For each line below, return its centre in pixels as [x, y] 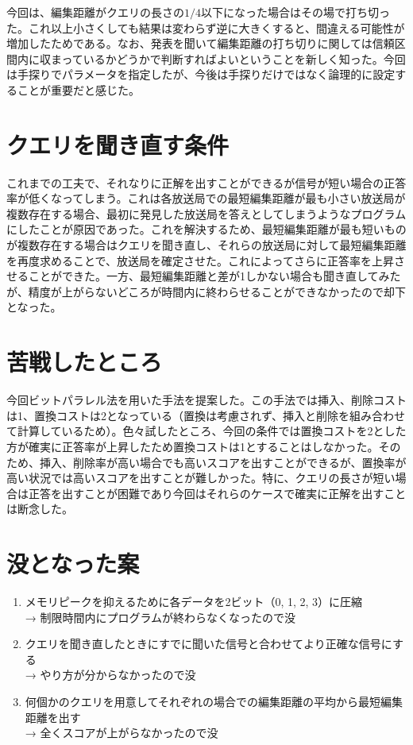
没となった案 [73, 564]
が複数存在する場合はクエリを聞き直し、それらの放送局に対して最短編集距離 [206, 245]
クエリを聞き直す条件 [118, 144]
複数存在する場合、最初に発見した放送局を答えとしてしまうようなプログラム [206, 213]
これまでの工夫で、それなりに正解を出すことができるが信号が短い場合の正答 [206, 182]
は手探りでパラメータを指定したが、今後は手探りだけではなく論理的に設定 [201, 74]
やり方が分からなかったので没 [118, 675]
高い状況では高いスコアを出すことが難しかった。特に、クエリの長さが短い [201, 478]
